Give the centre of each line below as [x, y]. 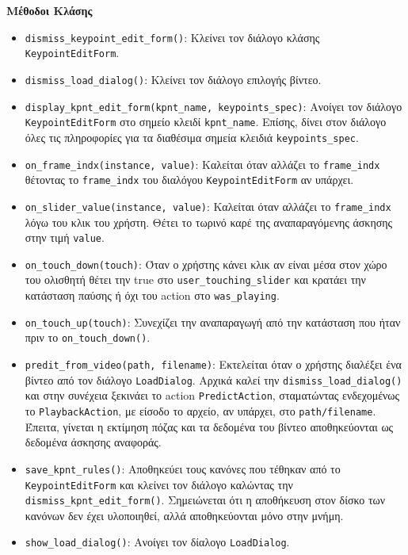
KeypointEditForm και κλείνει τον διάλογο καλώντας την [159, 484]
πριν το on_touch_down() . [88, 337]
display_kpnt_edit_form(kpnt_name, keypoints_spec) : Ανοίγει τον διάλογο [214, 106]
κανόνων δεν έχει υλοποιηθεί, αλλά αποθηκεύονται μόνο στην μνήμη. [184, 515]
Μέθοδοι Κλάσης [50, 10]
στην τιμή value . [65, 237]
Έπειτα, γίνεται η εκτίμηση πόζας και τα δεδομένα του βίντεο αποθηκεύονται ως [209, 426]
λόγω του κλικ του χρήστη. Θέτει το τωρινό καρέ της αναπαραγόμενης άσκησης [209, 222]
